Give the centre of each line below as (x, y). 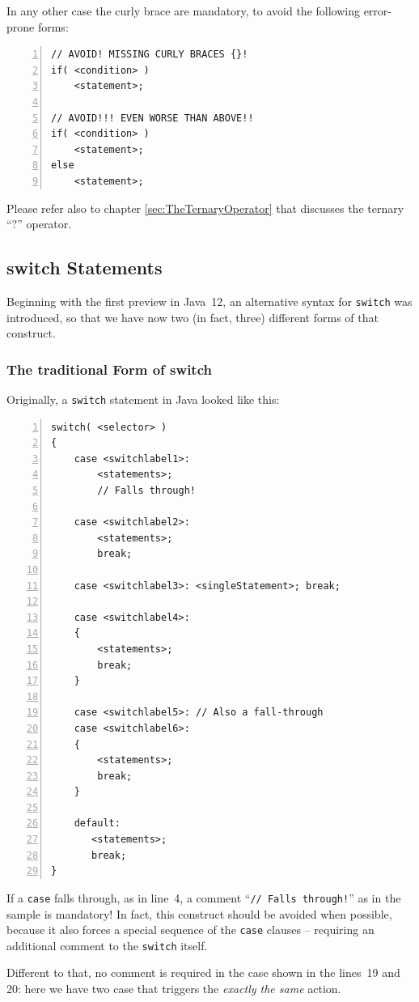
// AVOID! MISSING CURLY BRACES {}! (150, 55)
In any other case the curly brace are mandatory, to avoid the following (183, 11)
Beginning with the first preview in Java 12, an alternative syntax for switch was (209, 301)
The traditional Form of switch (109, 369)
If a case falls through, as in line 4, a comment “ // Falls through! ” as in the (204, 897)
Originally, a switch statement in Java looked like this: (143, 399)
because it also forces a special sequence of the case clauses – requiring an (190, 930)
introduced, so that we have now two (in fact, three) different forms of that (193, 317)
